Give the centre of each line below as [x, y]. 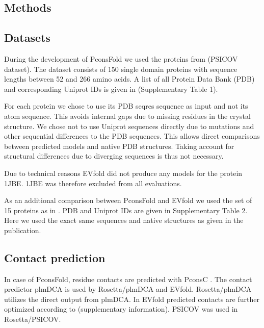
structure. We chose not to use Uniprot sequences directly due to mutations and [129, 126]
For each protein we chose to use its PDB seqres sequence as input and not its [126, 106]
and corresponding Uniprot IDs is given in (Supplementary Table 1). [111, 89]
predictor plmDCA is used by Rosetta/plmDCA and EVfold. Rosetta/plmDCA [128, 289]
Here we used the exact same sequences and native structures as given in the [124, 220]
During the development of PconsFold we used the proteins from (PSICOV [121, 58]
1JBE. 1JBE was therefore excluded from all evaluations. [93, 183]
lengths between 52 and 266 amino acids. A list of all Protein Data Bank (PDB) [129, 79]
